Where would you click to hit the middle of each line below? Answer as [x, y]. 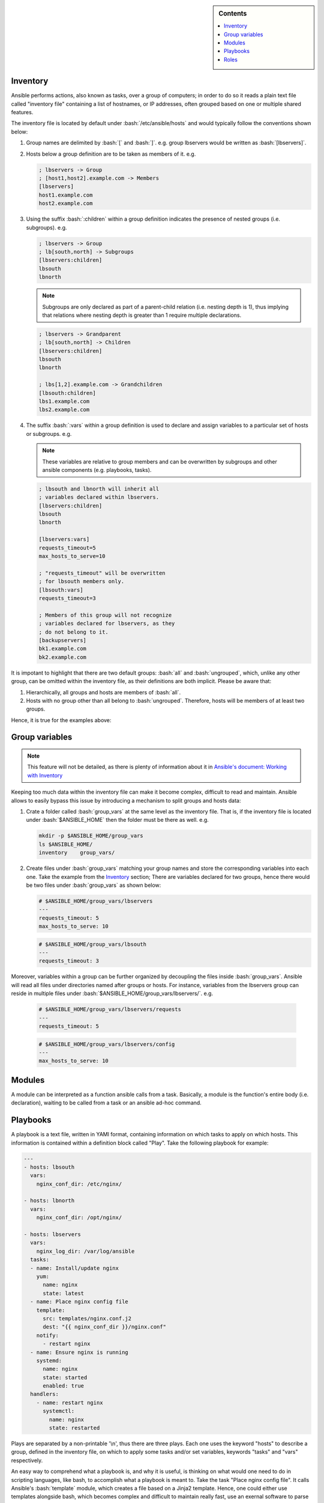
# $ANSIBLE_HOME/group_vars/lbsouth [93, 944]
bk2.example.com [63, 657]
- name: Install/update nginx [75, 1268]
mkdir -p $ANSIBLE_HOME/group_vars [91, 836]
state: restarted [74, 1428]
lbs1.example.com [64, 401]
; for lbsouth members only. [82, 581]
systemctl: [59, 1411]
